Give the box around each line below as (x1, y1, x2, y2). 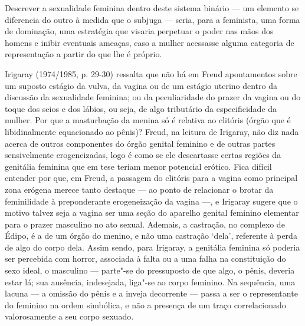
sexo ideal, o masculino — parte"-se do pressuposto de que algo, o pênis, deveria (5, 264, 295, 276)
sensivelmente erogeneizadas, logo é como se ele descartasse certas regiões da (5, 149, 281, 161)
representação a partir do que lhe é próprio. (5, 48, 162, 60)
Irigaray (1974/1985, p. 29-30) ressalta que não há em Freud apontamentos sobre (5, 67, 297, 80)
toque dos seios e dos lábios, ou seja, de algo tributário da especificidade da (5, 102, 277, 114)
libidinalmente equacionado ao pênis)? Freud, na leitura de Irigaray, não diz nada (5, 125, 299, 137)
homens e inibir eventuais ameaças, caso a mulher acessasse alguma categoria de (5, 36, 294, 48)
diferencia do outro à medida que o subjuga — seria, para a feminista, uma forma (5, 13, 300, 25)
